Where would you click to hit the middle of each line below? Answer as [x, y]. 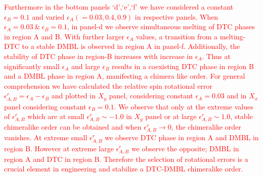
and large [85, 66]
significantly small [32, 66]
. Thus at [216, 56]
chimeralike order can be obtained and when [73, 127]
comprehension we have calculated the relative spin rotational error [108, 85]
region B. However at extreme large [59, 148]
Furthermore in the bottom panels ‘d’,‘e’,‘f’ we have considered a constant [119, 7]
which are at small [56, 116]
